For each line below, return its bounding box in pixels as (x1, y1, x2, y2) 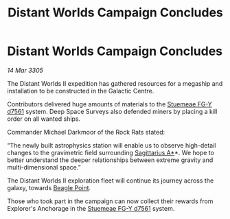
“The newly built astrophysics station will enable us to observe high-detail (7, 141, 216, 149)
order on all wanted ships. (7, 115, 81, 123)
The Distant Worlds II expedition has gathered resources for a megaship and (7, 79, 223, 87)
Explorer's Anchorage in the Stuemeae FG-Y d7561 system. (7, 204, 175, 212)
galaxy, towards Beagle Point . (7, 183, 91, 192)
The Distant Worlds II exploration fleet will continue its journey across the (7, 176, 214, 185)
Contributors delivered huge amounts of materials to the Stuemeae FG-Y (7, 100, 213, 108)
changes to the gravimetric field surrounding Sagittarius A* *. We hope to (7, 148, 215, 157)
